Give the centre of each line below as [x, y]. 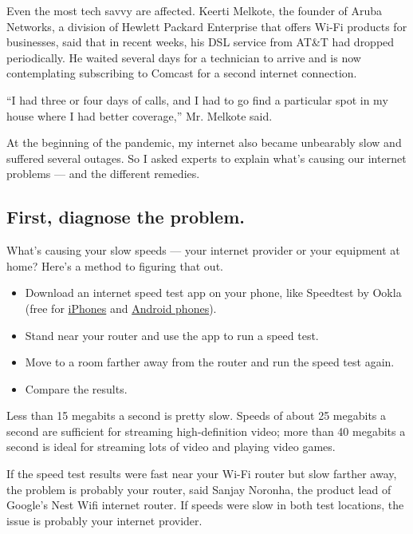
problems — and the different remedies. [103, 174]
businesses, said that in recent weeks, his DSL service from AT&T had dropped [201, 42]
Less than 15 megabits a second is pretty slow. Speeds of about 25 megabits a [197, 415]
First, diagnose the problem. [126, 217]
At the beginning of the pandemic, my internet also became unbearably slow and [204, 142]
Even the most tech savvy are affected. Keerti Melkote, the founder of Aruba [195, 10]
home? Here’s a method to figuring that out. [115, 265]
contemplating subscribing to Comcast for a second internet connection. [182, 73]
